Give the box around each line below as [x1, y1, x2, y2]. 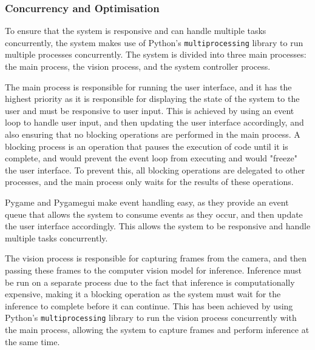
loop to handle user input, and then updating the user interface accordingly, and [5, 116, 304, 129]
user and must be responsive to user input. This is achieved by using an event [5, 104, 294, 116]
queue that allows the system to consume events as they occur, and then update [5, 207, 303, 220]
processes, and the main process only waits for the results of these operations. [5, 175, 294, 188]
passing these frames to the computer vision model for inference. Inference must [5, 263, 302, 276]
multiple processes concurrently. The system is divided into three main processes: [5, 48, 307, 61]
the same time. [5, 335, 60, 348]
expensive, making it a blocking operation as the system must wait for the [5, 288, 281, 300]
